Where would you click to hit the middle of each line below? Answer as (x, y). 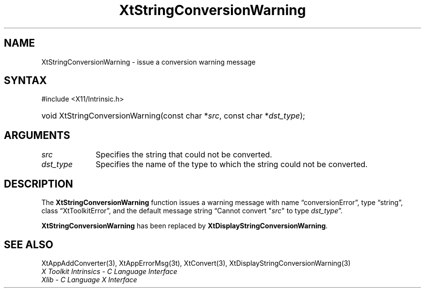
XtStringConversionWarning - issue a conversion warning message (148, 62)
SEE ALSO (29, 244)
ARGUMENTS (37, 135)
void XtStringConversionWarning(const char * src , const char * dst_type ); (173, 116)
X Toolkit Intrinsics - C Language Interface (109, 271)
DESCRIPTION (39, 184)
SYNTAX (25, 81)
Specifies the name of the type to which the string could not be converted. (232, 164)
